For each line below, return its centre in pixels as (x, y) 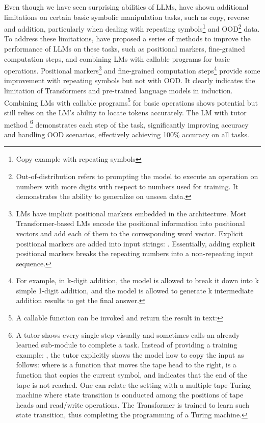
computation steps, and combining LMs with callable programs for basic (117, 58)
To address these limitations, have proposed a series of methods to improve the (127, 39)
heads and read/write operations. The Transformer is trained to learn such (133, 404)
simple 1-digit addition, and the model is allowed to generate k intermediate (135, 290)
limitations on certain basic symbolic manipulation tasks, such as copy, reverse (127, 17)
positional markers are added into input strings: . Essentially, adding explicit (136, 243)
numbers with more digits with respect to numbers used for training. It (127, 186)
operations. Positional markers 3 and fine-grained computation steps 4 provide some (132, 70)
